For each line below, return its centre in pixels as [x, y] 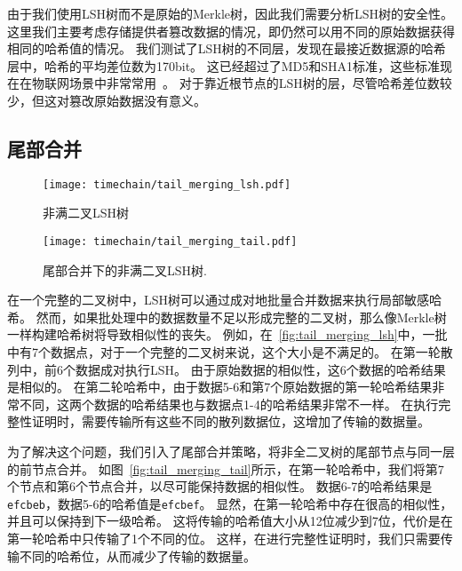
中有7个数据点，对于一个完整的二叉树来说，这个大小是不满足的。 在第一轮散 [230, 352]
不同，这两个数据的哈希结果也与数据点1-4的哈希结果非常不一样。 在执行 [229, 404]
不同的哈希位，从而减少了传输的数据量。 [137, 555]
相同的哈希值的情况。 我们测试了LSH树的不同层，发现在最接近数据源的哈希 [227, 48]
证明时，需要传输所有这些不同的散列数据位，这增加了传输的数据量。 [231, 421]
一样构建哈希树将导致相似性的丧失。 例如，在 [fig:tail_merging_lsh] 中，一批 [227, 334]
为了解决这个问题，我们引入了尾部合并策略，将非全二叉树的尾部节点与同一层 [231, 452]
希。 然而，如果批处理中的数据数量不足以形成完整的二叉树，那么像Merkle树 [227, 317]
